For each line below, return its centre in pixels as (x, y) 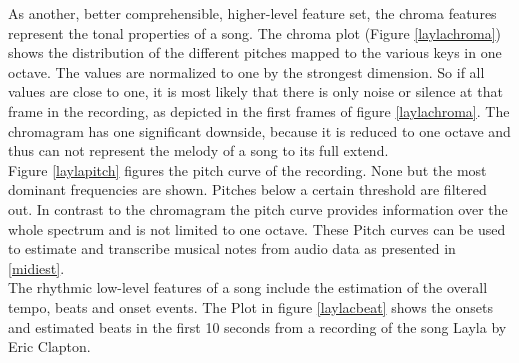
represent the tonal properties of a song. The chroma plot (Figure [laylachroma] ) (255, 32)
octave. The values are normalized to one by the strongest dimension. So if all (246, 71)
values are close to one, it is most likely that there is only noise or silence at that (255, 91)
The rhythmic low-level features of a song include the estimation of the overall (248, 287)
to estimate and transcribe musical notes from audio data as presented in (232, 248)
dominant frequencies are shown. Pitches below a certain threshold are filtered (247, 189)
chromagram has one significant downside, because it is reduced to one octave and (259, 130)
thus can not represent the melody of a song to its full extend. (198, 150)
